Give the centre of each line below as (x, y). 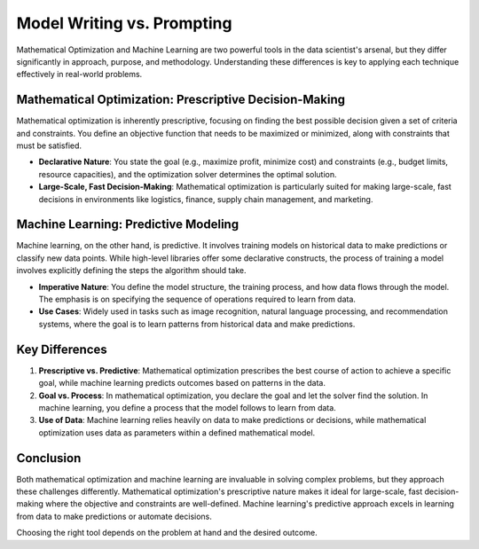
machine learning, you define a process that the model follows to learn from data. (187, 407)
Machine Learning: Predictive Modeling (128, 225)
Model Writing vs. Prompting (124, 23)
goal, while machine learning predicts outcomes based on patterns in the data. (182, 383)
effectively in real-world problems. (79, 75)
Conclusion (49, 458)
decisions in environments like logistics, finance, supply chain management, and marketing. (206, 199)
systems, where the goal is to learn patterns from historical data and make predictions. (197, 324)
